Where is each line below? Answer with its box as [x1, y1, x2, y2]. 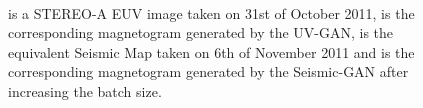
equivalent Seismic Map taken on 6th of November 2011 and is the [8, 41, 415, 62]
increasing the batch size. [8, 80, 162, 101]
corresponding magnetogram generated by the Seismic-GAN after [8, 61, 409, 82]
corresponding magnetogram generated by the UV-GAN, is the [8, 22, 394, 43]
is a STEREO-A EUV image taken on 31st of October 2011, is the [8, 2, 415, 23]
